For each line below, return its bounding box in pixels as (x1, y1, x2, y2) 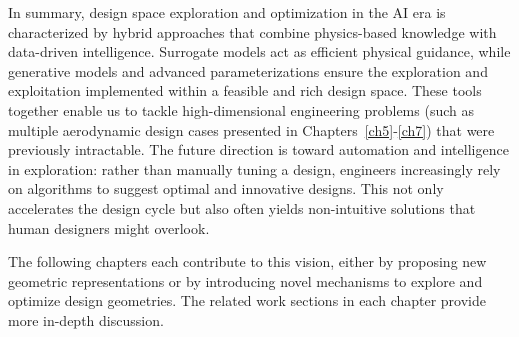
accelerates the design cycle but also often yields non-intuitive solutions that (8, 197, 476, 218)
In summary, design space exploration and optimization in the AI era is (8, 2, 446, 22)
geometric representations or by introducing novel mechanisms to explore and (8, 270, 483, 291)
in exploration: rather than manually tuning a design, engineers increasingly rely (8, 158, 501, 179)
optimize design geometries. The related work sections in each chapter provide (8, 290, 487, 311)
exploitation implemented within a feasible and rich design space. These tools (8, 80, 482, 101)
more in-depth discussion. (8, 309, 164, 330)
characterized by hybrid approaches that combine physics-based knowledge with (8, 21, 497, 42)
